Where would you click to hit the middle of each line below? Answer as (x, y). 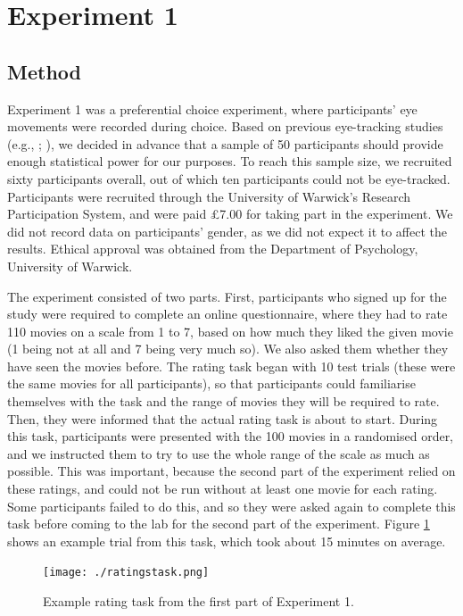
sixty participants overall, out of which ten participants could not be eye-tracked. (229, 178)
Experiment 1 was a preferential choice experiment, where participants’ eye (212, 108)
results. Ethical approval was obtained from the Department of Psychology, (213, 249)
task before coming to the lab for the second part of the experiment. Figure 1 (219, 524)
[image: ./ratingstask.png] (126, 573)
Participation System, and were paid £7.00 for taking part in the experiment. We (230, 214)
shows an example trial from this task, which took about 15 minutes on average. (227, 541)
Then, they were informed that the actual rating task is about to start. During (223, 418)
